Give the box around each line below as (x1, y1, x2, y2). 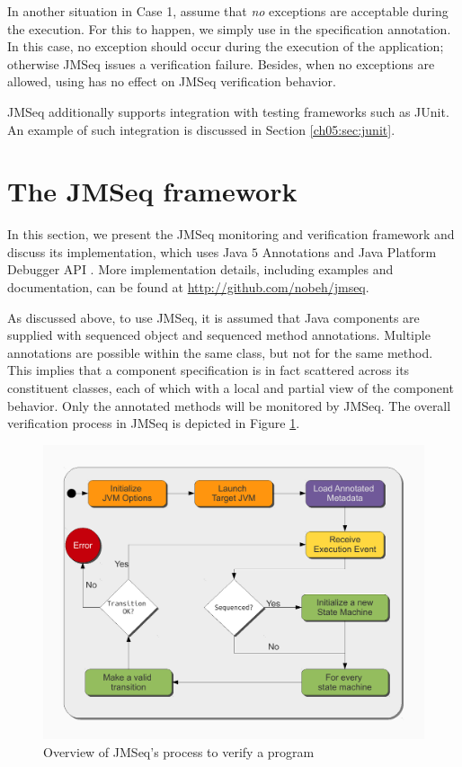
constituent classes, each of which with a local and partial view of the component (7, 379, 454, 397)
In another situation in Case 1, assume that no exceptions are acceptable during (7, 2, 449, 20)
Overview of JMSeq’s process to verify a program (43, 742, 315, 761)
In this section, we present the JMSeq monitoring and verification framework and (7, 225, 455, 244)
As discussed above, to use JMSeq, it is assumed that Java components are (7, 308, 420, 326)
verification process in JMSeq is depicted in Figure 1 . (7, 414, 300, 433)
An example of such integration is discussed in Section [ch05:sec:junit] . (7, 120, 395, 138)
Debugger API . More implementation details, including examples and (7, 260, 394, 279)
